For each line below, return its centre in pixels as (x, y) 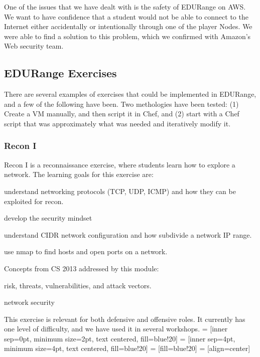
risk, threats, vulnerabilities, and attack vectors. (78, 285)
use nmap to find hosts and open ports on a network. (86, 251)
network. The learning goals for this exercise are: (79, 174)
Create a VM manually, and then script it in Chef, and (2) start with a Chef (122, 114)
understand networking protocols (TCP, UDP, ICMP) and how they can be (120, 191)
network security (29, 302)
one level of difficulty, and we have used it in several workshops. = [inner (116, 329)
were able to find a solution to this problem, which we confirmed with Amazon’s (127, 36)
